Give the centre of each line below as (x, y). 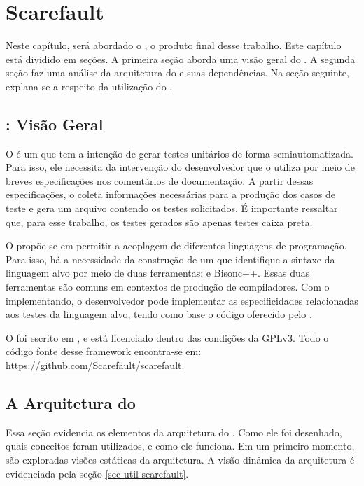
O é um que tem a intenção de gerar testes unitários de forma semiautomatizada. (180, 153)
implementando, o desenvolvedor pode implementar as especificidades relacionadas (182, 300)
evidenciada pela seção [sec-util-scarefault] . (97, 473)
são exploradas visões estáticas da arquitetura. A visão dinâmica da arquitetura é (180, 459)
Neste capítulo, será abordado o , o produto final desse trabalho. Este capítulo (174, 45)
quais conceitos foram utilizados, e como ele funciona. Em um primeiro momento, (180, 446)
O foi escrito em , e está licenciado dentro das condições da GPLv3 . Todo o (167, 337)
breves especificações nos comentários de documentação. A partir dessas (160, 180)
